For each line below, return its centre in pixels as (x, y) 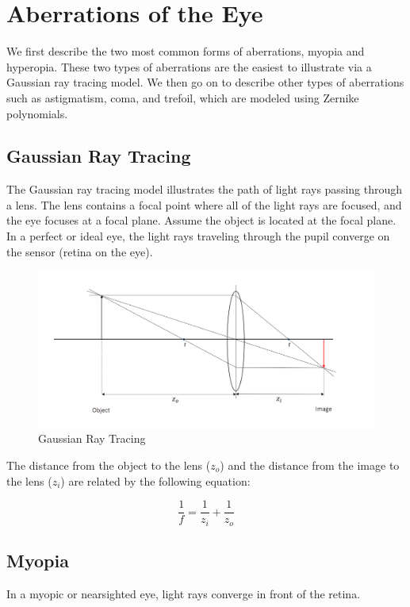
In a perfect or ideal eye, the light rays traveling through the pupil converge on (198, 236)
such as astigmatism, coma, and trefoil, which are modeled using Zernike (183, 97)
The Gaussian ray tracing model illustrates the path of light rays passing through (205, 189)
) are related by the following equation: (155, 480)
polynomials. (37, 113)
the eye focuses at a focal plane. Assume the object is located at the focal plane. (201, 220)
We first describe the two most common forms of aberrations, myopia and (186, 51)
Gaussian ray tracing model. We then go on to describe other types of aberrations (205, 82)
